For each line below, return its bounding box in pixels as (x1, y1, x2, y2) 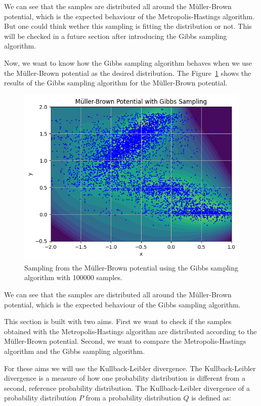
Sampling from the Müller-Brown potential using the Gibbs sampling (24, 262, 239, 273)
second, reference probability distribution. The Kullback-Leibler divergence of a (4, 382, 250, 393)
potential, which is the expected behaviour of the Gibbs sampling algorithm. (4, 299, 241, 309)
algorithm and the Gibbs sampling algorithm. (4, 346, 145, 356)
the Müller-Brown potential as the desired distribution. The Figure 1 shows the (4, 67, 251, 78)
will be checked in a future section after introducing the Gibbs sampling (4, 30, 227, 41)
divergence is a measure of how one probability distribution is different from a (4, 373, 245, 383)
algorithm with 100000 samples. (24, 272, 122, 283)
